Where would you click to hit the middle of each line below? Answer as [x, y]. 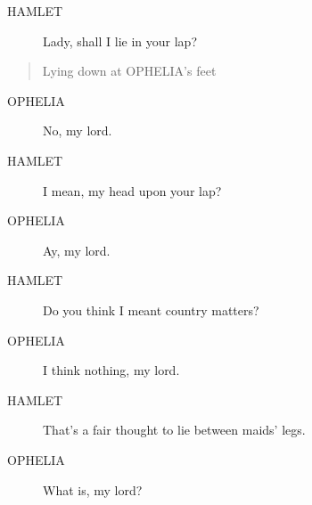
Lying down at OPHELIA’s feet [129, 71]
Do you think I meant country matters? [151, 310]
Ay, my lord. [77, 250]
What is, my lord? [93, 489]
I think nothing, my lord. [111, 370]
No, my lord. [78, 130]
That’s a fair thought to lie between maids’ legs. [174, 430]
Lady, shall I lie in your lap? [120, 41]
